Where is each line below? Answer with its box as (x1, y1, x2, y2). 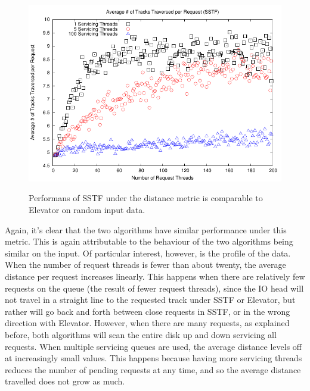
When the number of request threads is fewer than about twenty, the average (5, 258, 286, 271)
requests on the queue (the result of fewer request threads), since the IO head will (5, 281, 304, 294)
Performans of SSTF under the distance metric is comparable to (29, 192, 263, 204)
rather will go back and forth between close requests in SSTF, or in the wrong (5, 305, 290, 317)
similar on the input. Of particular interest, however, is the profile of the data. (5, 246, 291, 259)
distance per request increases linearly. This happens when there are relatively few (5, 270, 305, 282)
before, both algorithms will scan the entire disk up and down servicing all (5, 328, 277, 340)
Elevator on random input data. (29, 203, 145, 215)
